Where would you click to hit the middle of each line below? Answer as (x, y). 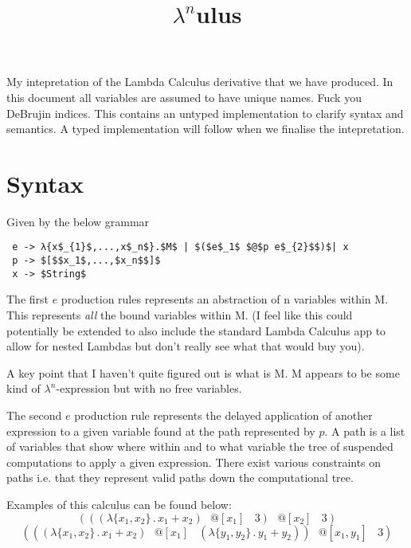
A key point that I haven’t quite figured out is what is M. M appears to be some (203, 372)
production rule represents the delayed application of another (223, 415)
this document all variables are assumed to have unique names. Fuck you (184, 97)
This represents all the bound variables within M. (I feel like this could (180, 315)
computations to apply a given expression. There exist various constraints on (194, 462)
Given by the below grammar (78, 221)
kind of (23, 388)
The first (28, 299)
